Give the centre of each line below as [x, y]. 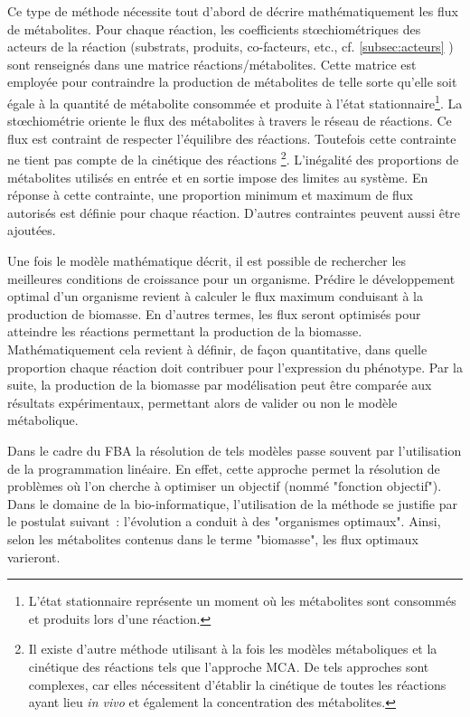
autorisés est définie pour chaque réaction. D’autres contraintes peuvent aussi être [234, 212]
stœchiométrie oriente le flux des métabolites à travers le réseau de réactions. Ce [230, 121]
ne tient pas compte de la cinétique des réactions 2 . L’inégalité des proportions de [233, 158]
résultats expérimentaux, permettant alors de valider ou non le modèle [202, 402]
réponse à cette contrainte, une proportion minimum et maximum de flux [211, 195]
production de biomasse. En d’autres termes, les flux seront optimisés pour [214, 313]
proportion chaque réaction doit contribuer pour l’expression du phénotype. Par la [235, 367]
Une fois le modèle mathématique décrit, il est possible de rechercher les [207, 261]
